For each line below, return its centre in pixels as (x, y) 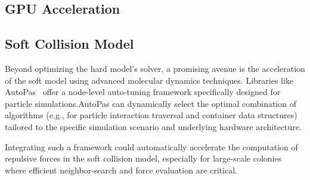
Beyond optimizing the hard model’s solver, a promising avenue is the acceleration (155, 68)
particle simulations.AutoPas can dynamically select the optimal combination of (151, 103)
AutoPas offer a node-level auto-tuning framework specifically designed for (143, 92)
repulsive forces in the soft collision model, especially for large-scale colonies (143, 158)
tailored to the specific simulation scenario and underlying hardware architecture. (153, 126)
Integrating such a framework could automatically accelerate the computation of (151, 146)
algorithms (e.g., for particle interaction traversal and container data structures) (151, 115)
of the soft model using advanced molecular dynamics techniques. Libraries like (149, 80)
